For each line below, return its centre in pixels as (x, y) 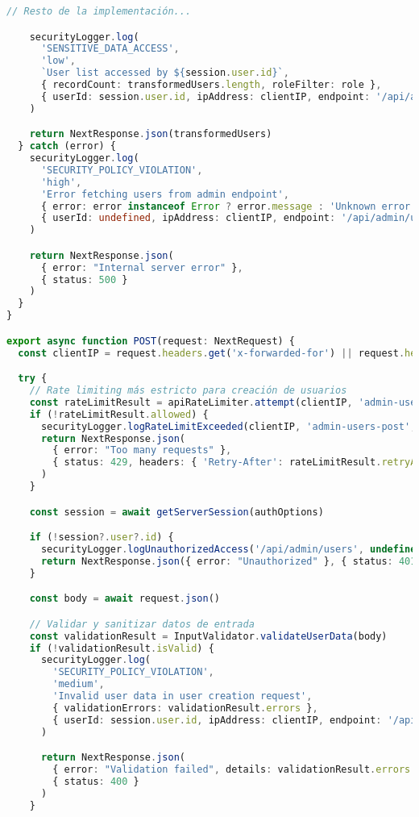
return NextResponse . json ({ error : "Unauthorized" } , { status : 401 (228, 561)
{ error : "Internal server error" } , (142, 267)
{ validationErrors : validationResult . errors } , (185, 708)
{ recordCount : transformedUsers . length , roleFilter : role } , (211, 85)
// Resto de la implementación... (99, 11)
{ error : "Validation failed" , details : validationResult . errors (232, 770)
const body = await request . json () (124, 599)
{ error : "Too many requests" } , (142, 450)
